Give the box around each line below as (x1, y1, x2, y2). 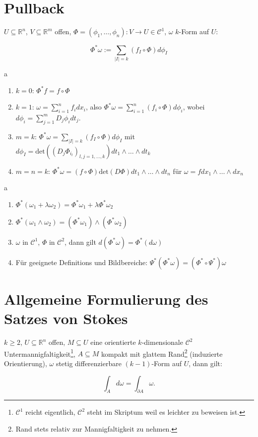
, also (85, 102, 102, 112)
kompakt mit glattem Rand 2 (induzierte (101, 347, 223, 359)
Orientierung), (4, 358, 47, 368)
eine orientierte (90, 337, 136, 347)
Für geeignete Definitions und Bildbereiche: (15, 257, 148, 267)
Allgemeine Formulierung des (4, 288, 208, 309)
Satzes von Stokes (4, 308, 128, 328)
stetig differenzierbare (56, 358, 122, 368)
